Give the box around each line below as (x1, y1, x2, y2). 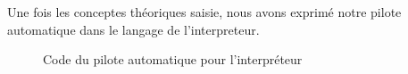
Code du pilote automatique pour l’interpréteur (43, 50, 303, 69)
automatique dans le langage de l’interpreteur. (7, 20, 260, 38)
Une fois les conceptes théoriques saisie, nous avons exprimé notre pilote (7, 3, 402, 21)
